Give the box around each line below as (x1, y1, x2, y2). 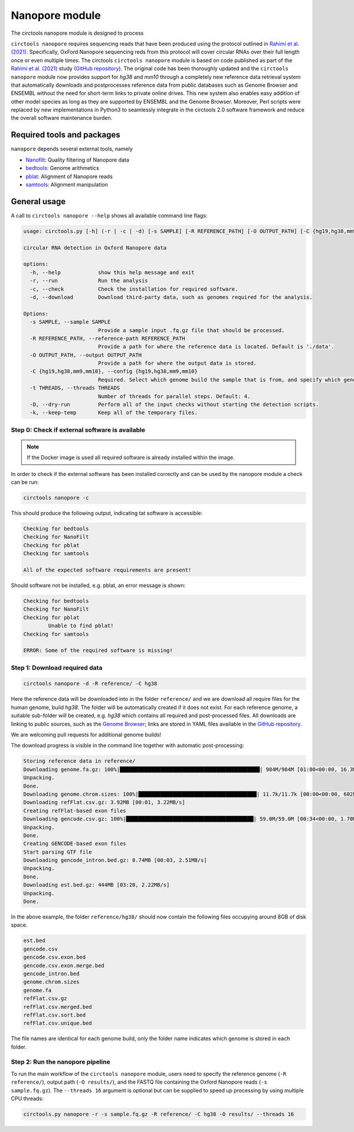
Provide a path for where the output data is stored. (97, 360, 257, 367)
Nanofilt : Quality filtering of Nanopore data (25, 156, 130, 163)
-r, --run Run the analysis (29, 277, 148, 284)
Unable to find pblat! (48, 622, 114, 629)
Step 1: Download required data (11, 664, 103, 672)
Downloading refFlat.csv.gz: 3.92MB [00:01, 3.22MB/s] (23, 799, 185, 806)
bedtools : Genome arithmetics (25, 165, 100, 172)
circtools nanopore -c (23, 494, 89, 501)
